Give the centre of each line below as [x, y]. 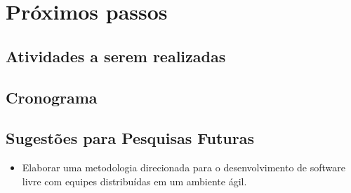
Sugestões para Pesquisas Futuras [130, 138]
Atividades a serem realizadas [116, 56]
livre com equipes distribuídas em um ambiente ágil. [134, 181]
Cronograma [52, 97]
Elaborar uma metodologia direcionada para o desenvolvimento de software [184, 167]
